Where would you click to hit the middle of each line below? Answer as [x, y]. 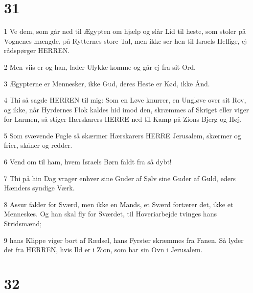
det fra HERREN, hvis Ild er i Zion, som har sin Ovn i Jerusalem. [103, 250]
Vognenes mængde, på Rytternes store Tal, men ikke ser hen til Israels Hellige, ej [126, 40]
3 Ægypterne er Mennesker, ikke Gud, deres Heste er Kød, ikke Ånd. [107, 83]
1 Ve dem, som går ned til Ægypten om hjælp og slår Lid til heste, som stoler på [125, 31]
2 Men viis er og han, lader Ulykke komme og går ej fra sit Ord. [100, 67]
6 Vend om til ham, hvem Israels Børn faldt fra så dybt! [88, 162]
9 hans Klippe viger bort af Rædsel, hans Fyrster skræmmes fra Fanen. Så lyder [124, 240]
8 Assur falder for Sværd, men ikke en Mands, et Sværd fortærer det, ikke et [119, 204]
